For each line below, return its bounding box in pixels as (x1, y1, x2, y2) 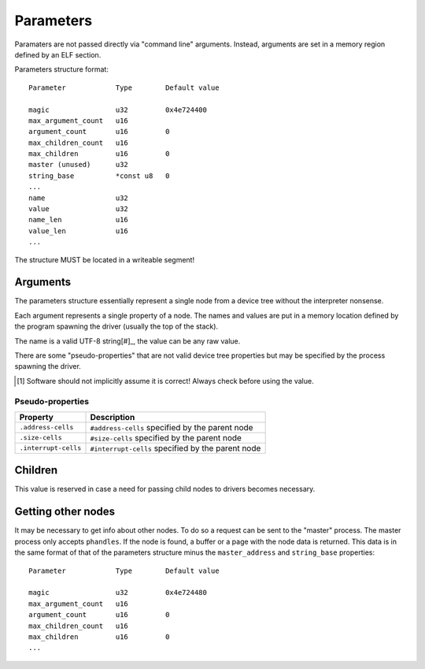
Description (90, 411, 135, 422)
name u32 (28, 193, 129, 203)
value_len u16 (28, 226, 129, 236)
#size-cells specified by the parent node (90, 432, 242, 443)
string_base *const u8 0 (28, 171, 170, 180)
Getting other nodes (14, 505, 116, 518)
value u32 (28, 205, 129, 214)
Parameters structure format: (14, 65, 109, 74)
